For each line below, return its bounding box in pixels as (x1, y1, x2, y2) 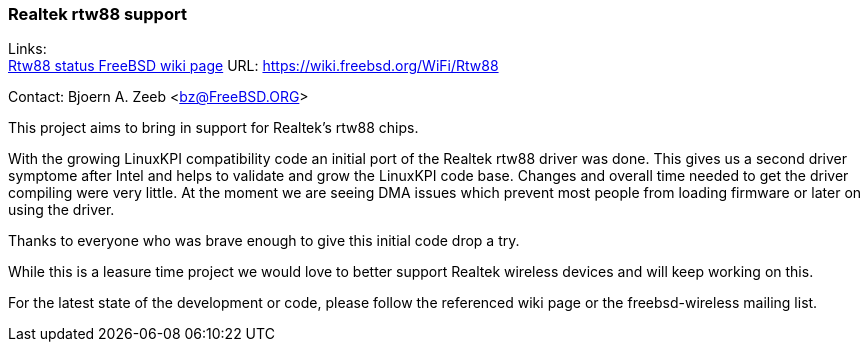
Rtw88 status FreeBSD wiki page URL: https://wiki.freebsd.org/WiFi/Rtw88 (8, 57, 499, 75)
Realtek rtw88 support (8, 4, 187, 24)
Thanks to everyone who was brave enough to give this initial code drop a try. (8, 232, 520, 250)
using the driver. (8, 201, 115, 219)
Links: (8, 40, 47, 58)
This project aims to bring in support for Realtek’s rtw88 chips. (8, 119, 419, 137)
